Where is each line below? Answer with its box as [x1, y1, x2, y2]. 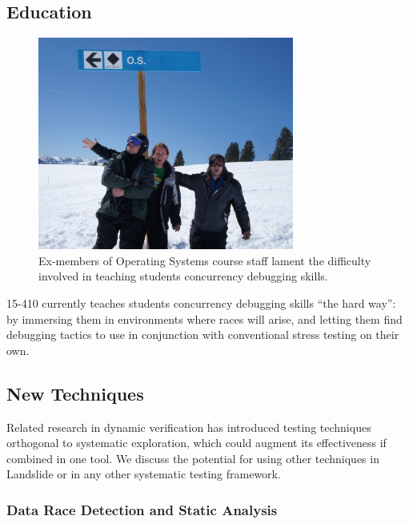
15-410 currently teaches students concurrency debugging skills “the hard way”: [6, 294, 396, 311]
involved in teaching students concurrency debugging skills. [38, 268, 328, 284]
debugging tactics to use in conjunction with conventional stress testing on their [6, 326, 399, 343]
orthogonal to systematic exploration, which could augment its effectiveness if [6, 434, 387, 451]
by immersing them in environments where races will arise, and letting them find [6, 310, 403, 327]
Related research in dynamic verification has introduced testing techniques [6, 418, 371, 435]
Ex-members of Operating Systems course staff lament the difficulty [38, 252, 371, 268]
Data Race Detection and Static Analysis [6, 499, 278, 519]
